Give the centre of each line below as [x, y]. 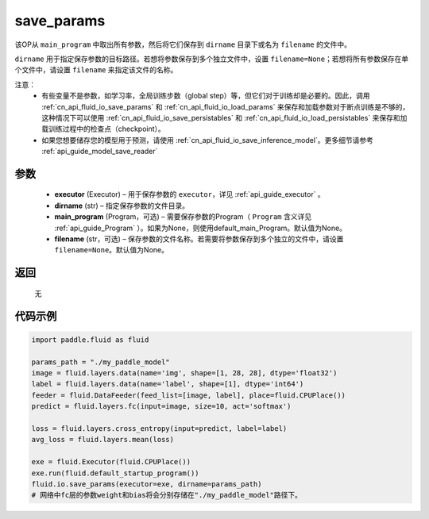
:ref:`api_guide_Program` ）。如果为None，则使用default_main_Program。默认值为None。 [201, 228]
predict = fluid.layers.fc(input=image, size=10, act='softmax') [161, 406]
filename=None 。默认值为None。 [111, 250]
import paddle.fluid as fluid [90, 340]
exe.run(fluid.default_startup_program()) [115, 473]
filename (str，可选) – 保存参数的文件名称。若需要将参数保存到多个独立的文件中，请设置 [199, 239]
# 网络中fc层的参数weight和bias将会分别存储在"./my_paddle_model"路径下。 [166, 495]
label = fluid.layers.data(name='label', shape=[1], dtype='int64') [168, 384]
